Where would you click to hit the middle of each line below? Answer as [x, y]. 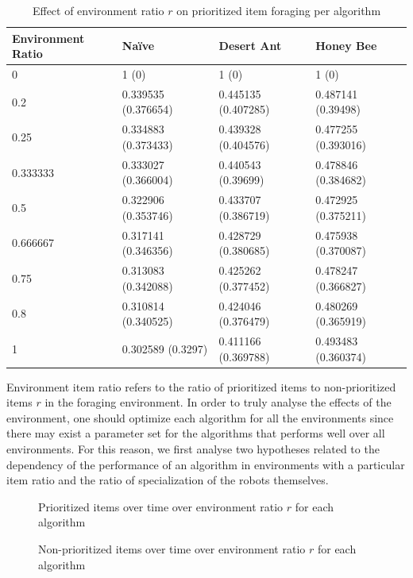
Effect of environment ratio [98, 10]
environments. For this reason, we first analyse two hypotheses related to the [193, 449]
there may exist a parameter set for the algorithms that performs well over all [196, 433]
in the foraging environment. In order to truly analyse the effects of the [218, 402]
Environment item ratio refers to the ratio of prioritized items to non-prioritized [201, 386]
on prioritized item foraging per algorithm [279, 10]
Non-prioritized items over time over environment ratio [172, 548]
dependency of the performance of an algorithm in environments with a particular [206, 464]
